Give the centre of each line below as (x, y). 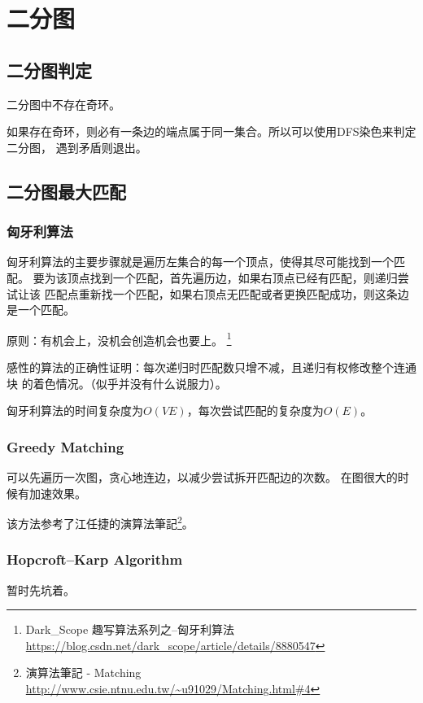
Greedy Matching (65, 446)
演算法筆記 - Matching (83, 672)
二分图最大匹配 (66, 191)
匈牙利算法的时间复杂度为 (75, 410)
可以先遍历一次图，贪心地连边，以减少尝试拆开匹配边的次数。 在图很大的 (202, 476)
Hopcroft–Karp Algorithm (95, 559)
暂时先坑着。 (41, 589)
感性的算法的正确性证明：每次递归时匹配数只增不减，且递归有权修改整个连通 (211, 367)
